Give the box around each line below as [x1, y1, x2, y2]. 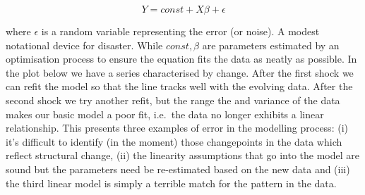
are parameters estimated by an [202, 37, 340, 52]
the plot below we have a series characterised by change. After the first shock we [6, 65, 354, 80]
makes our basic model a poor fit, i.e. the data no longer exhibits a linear [6, 106, 324, 121]
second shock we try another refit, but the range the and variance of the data [6, 92, 340, 107]
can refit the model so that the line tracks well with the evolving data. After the [6, 79, 353, 94]
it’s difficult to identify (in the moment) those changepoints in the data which [6, 134, 342, 149]
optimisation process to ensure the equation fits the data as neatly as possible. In [6, 51, 357, 66]
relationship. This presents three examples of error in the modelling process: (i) [6, 120, 348, 135]
